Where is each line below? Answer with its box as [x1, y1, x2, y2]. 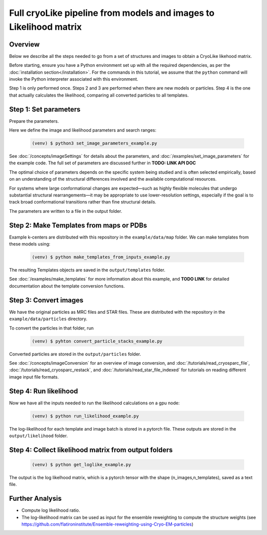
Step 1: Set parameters [9, 105, 81, 113]
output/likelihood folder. [9, 433, 68, 438]
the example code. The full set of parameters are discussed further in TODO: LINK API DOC [9, 160, 196, 166]
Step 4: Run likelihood [9, 387, 79, 395]
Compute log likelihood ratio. [21, 507, 80, 513]
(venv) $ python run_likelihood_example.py [32, 413, 139, 419]
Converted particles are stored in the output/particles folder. [9, 351, 141, 357]
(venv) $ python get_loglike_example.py [32, 462, 131, 467]
